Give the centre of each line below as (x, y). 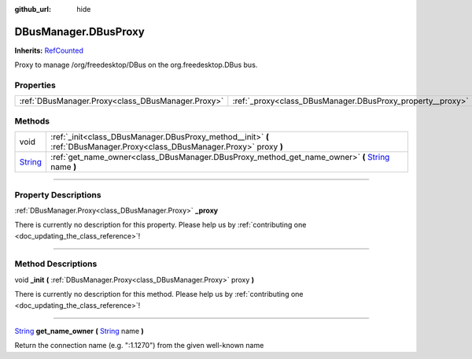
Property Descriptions (58, 194)
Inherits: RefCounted (49, 50)
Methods (32, 120)
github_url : (33, 9)
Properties (35, 85)
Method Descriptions (56, 264)
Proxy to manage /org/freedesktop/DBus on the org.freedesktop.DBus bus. (136, 65)
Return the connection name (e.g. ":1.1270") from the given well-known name (139, 346)
